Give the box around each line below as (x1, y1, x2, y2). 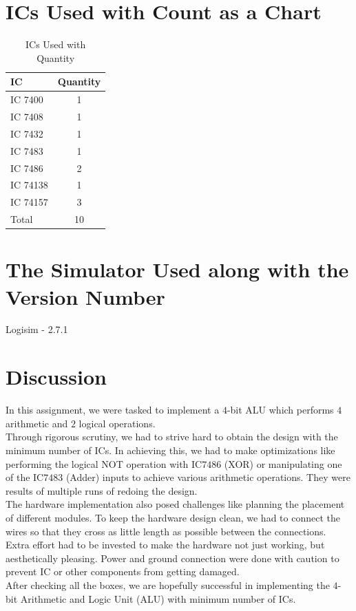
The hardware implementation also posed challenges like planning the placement (6, 497, 345, 511)
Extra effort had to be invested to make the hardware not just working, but (6, 537, 325, 552)
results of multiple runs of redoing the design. (6, 483, 198, 497)
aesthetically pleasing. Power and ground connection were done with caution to (6, 550, 339, 565)
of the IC (6, 470, 44, 484)
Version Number (6, 282, 165, 310)
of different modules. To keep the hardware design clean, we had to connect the (6, 510, 340, 524)
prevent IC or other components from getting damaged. (6, 564, 240, 579)
